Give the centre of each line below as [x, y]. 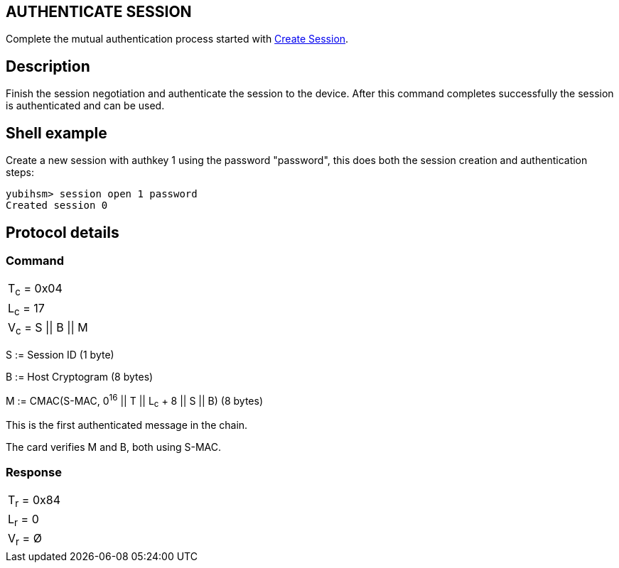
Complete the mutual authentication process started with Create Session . [177, 39]
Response [34, 472]
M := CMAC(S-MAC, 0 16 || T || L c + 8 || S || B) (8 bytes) [135, 401]
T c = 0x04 [35, 290]
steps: [20, 173]
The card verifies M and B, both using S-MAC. [114, 447]
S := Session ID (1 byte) [60, 354]
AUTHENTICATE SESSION [99, 12]
